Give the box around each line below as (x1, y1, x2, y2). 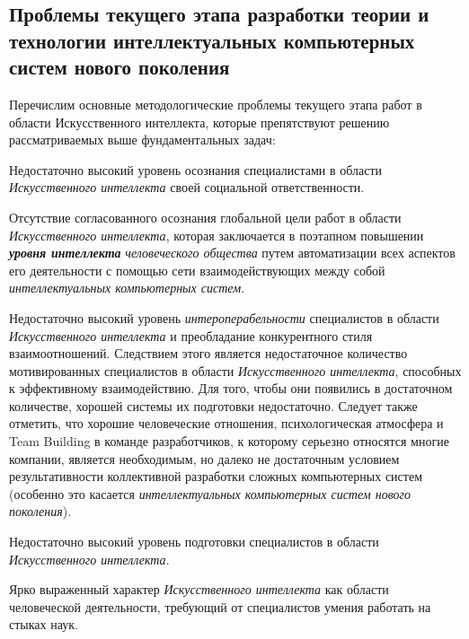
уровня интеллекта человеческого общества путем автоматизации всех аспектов (9, 243, 456, 262)
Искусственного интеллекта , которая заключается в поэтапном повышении (9, 225, 424, 244)
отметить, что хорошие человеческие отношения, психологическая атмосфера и (9, 414, 444, 433)
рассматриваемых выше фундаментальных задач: (9, 130, 276, 149)
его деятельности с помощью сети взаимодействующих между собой (9, 260, 385, 279)
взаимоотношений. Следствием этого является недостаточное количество (9, 344, 408, 363)
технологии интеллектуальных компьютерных (9, 26, 415, 54)
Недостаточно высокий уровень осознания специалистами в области (9, 160, 383, 179)
